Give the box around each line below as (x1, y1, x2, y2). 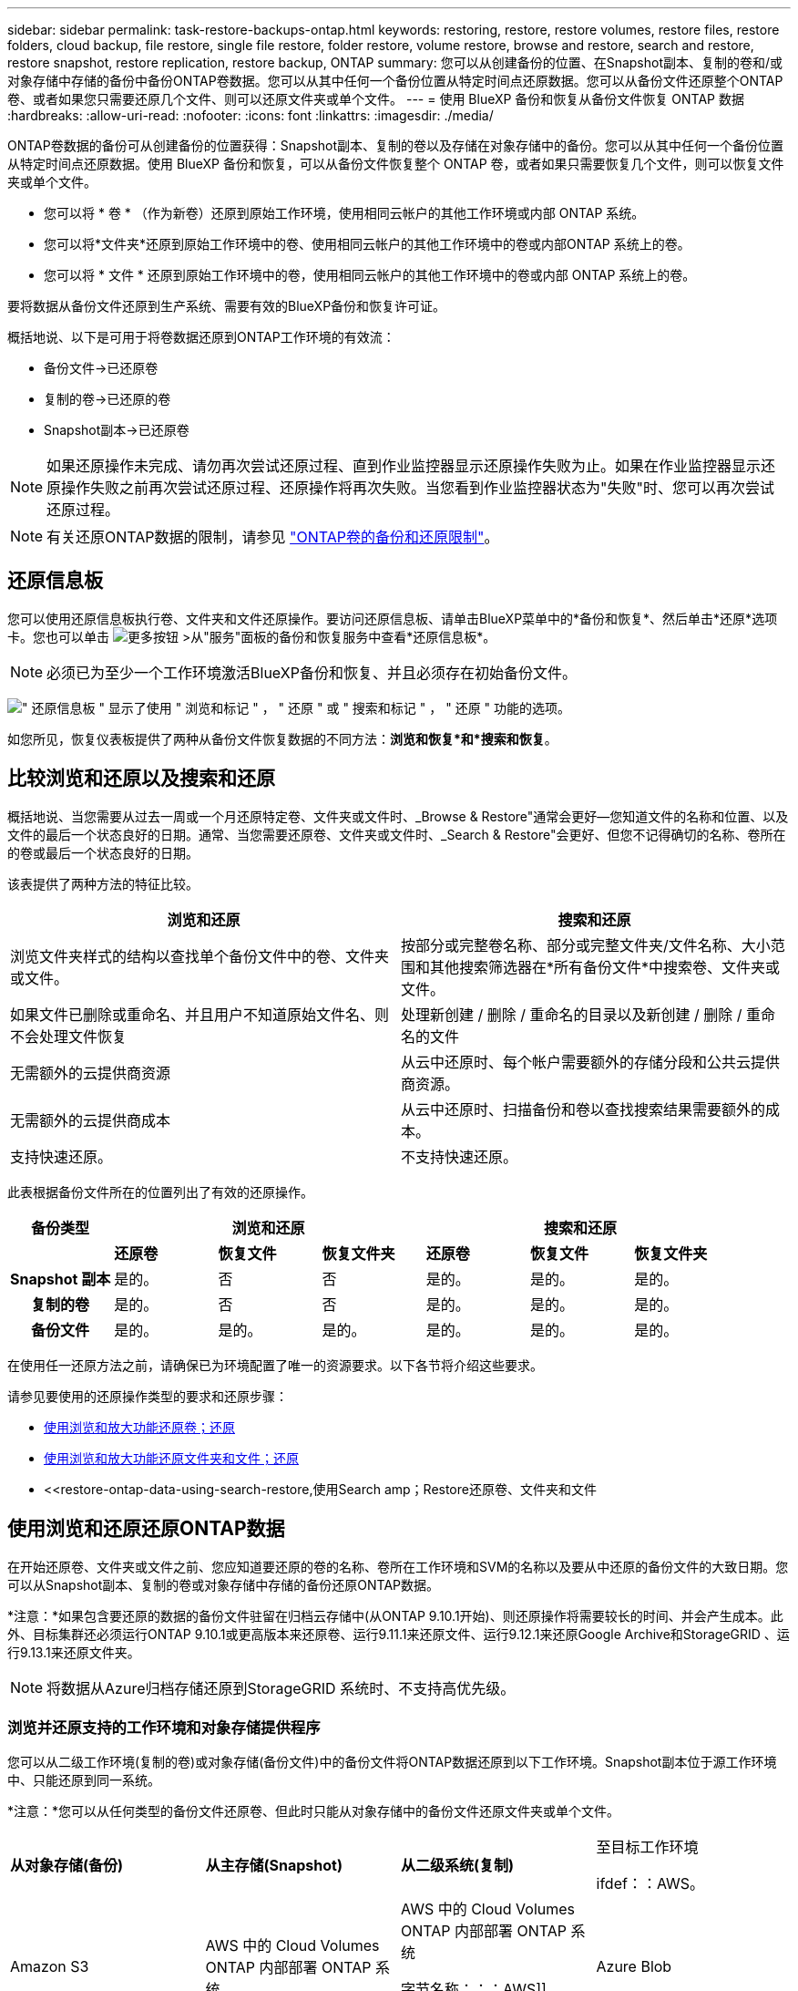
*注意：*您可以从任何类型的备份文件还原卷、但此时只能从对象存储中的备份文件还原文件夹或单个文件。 (7, 1803, 620, 1820)
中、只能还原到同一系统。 (7, 1772, 160, 1789)
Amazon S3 (10, 1957, 89, 1976)
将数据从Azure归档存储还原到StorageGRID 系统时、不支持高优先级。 (46, 1678, 516, 1697)
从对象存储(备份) (10, 1856, 124, 1875)
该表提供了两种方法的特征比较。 (7, 875, 199, 892)
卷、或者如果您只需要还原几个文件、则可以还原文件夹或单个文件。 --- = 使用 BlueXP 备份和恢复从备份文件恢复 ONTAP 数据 (7, 91, 744, 107)
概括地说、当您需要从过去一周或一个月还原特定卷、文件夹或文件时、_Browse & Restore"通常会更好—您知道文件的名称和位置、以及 (7, 808, 789, 824)
